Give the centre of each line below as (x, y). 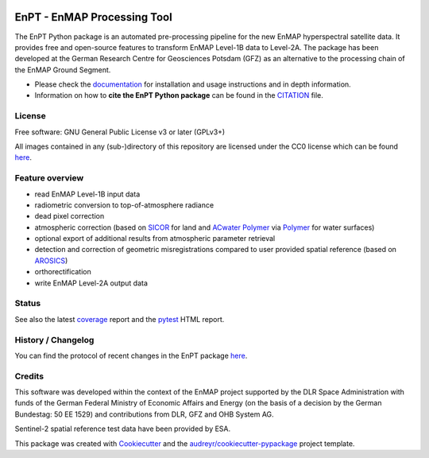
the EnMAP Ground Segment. (63, 70)
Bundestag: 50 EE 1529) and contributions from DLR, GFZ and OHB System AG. (144, 414)
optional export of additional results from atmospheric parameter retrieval (155, 239)
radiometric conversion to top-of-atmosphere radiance (124, 205)
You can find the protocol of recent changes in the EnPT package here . (131, 355)
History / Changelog (54, 340)
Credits (29, 376)
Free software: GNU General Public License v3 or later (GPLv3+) (120, 132)
